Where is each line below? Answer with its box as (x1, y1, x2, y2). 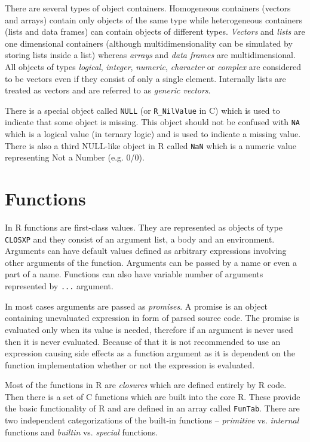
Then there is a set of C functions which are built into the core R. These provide (5, 390, 300, 402)
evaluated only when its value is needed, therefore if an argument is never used (5, 323, 293, 335)
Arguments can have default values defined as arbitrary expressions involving (5, 244, 287, 257)
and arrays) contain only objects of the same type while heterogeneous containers (5, 13, 302, 26)
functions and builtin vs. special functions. (5, 425, 158, 438)
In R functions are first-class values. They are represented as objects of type (5, 221, 283, 234)
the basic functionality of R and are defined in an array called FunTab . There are (5, 402, 300, 414)
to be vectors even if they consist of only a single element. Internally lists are (5, 72, 286, 84)
